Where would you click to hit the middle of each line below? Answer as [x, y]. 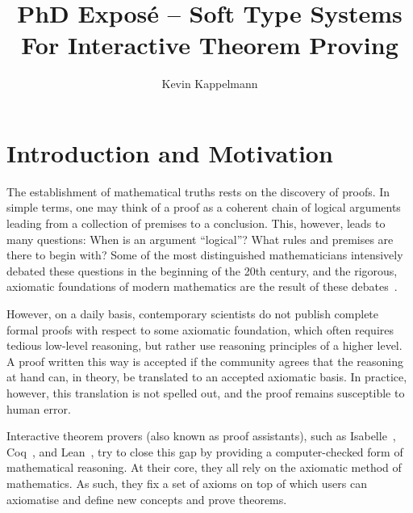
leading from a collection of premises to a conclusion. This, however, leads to [196, 223]
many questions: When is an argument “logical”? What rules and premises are [200, 239]
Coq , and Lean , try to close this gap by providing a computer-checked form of [205, 451]
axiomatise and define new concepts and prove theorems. [147, 499]
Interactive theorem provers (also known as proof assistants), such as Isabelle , [201, 436]
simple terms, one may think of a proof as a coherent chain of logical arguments [204, 207]
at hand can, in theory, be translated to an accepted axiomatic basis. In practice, [207, 377]
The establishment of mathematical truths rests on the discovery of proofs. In [198, 191]
